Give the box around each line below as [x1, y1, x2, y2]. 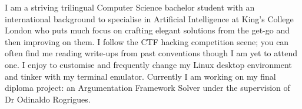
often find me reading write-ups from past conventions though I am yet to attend [5, 47, 297, 59]
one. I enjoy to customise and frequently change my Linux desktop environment [5, 58, 292, 70]
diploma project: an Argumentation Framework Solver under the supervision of [5, 81, 290, 94]
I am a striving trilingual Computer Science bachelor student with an [5, 1, 255, 13]
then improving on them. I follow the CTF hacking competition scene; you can [5, 35, 289, 47]
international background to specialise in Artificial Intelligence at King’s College [5, 12, 294, 25]
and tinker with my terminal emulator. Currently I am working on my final [5, 70, 276, 82]
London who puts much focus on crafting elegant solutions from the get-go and [5, 24, 290, 36]
